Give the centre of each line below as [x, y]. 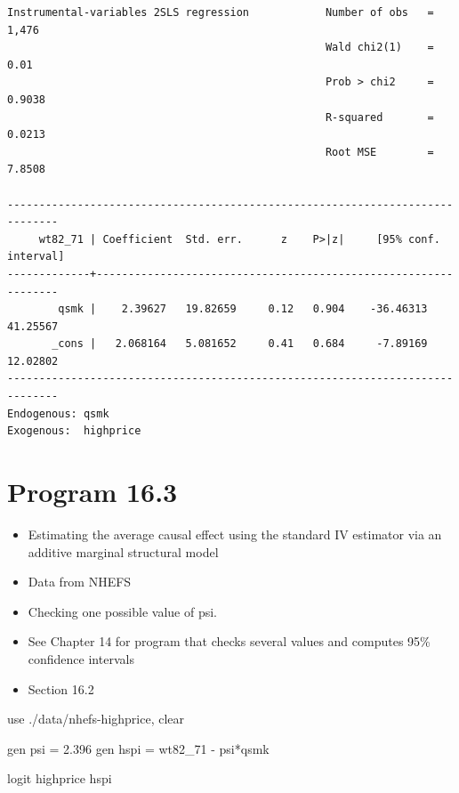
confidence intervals [81, 658]
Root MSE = [379, 152]
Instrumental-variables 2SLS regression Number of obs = [221, 12]
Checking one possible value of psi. [122, 611]
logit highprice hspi [60, 778]
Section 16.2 [61, 688]
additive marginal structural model [123, 551]
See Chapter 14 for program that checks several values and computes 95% [229, 641]
